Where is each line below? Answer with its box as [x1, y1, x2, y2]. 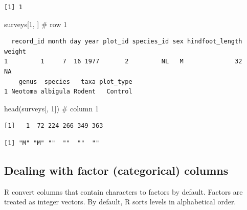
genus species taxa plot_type [18, 78, 132, 85]
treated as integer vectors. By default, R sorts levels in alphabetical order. [4, 196, 236, 207]
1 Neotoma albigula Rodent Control [4, 88, 132, 96]
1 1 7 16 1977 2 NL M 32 [4, 58, 242, 65]
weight [4, 48, 26, 55]
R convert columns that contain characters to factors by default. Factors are [4, 186, 243, 197]
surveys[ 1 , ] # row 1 [4, 18, 68, 29]
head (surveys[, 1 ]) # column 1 [4, 103, 99, 113]
